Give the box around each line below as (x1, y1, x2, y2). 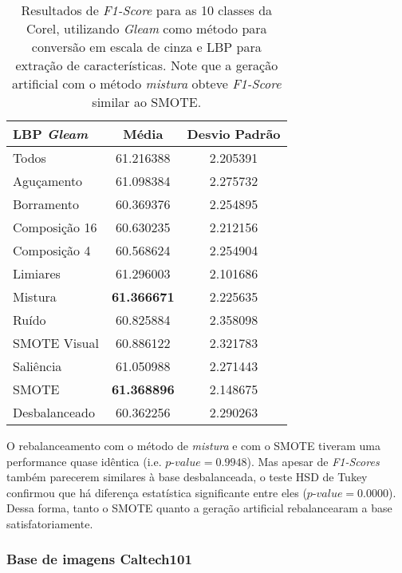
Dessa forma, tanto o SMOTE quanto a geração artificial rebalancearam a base (6, 500, 392, 516)
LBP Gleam (13, 124, 89, 143)
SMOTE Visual (13, 334, 99, 352)
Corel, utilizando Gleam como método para (26, 19, 267, 38)
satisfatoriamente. (6, 515, 93, 532)
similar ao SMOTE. (92, 93, 202, 111)
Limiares (13, 264, 61, 283)
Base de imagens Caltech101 (6, 549, 192, 569)
